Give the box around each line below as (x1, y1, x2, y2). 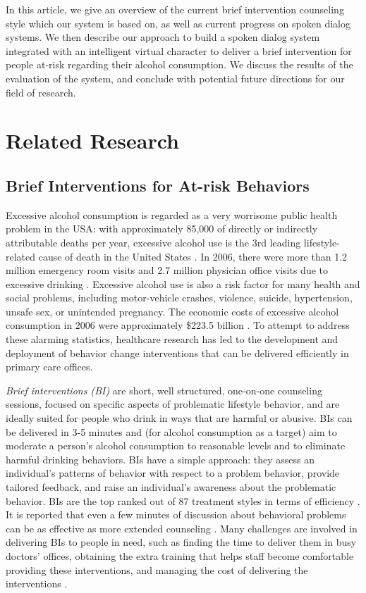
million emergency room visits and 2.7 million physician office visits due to (6, 263, 329, 277)
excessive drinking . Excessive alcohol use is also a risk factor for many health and (6, 276, 360, 291)
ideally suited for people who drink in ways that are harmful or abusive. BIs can (6, 411, 353, 425)
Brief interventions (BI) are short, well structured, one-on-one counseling (6, 382, 322, 397)
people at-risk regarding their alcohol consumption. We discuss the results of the (6, 57, 353, 72)
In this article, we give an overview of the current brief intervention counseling (6, 2, 344, 16)
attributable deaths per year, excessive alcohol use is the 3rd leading (6, 235, 301, 249)
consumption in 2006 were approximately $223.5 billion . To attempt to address (6, 318, 350, 332)
